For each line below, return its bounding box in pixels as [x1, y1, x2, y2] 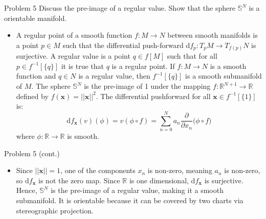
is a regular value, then [78, 70, 150, 81]
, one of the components [60, 165, 136, 176]
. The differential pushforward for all [96, 90, 211, 101]
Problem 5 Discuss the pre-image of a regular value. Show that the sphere [4, 3, 235, 13]
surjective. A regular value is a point [16, 51, 130, 61]
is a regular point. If [112, 60, 175, 71]
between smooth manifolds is [167, 30, 258, 40]
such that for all [167, 51, 217, 61]
